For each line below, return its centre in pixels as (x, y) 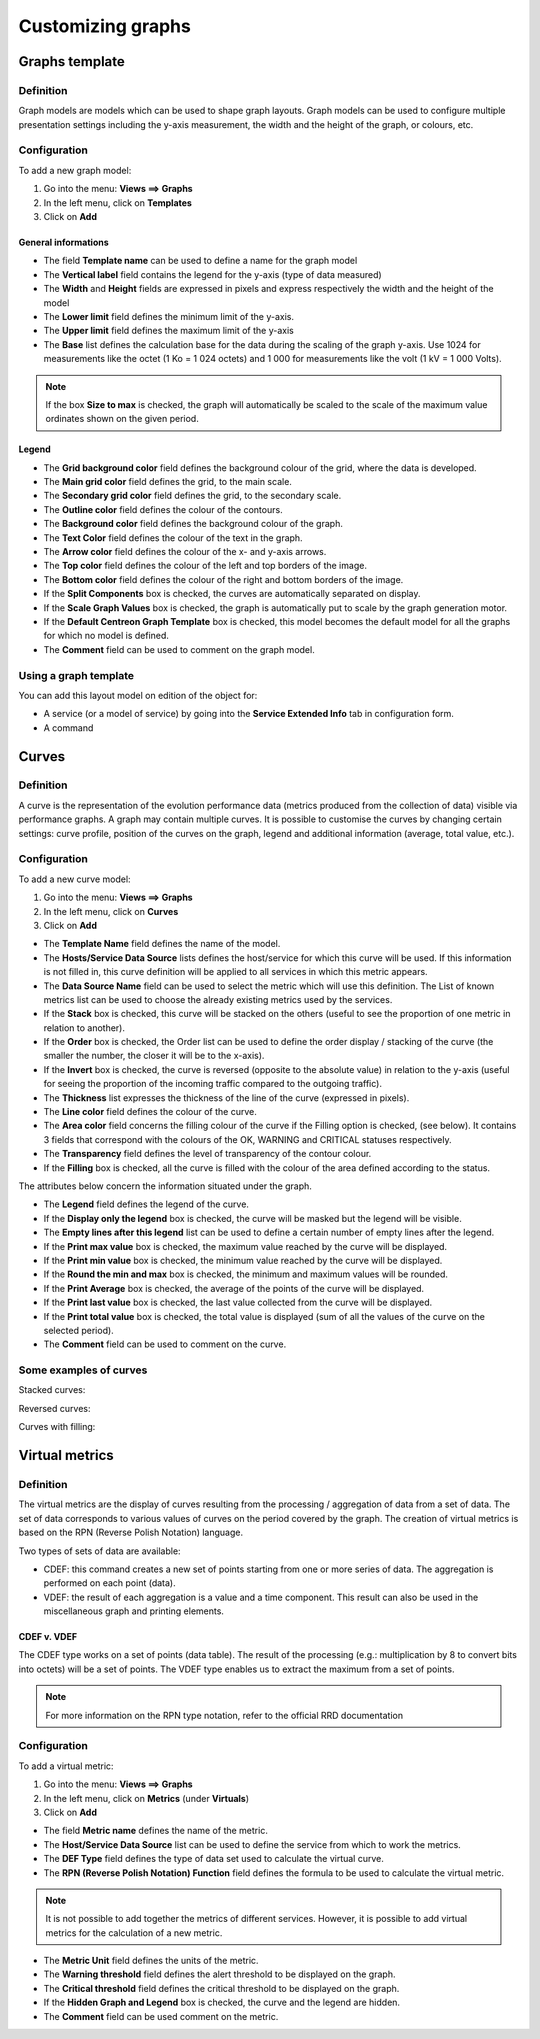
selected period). (78, 1330)
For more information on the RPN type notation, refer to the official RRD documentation (224, 1715)
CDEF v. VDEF (48, 1637)
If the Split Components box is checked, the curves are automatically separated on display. (232, 594)
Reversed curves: (54, 1408)
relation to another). (84, 1027)
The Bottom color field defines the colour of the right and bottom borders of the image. (223, 579)
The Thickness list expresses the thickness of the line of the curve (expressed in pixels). (226, 1097)
